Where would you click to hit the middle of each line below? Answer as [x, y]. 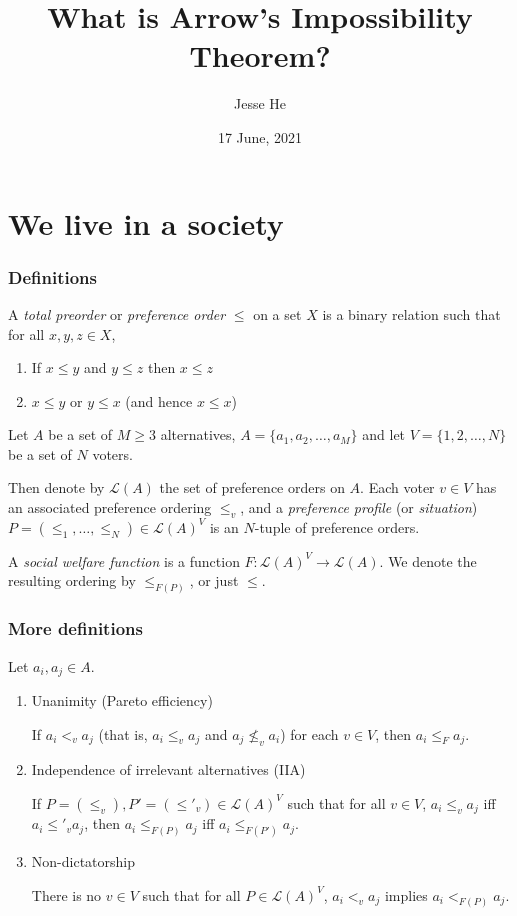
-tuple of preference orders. [337, 526]
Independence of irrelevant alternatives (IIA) [168, 769]
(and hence [159, 400]
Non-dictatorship [83, 861]
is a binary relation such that [411, 313]
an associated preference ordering [110, 507]
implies [406, 894]
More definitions [75, 628]
